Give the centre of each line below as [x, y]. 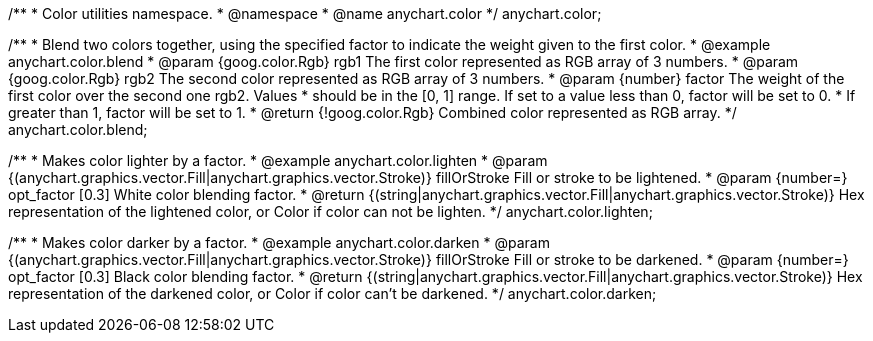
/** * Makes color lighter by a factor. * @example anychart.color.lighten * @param [278, 160]
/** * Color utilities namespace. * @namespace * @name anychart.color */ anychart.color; [305, 13]
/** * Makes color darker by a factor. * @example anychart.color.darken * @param [279, 242]
